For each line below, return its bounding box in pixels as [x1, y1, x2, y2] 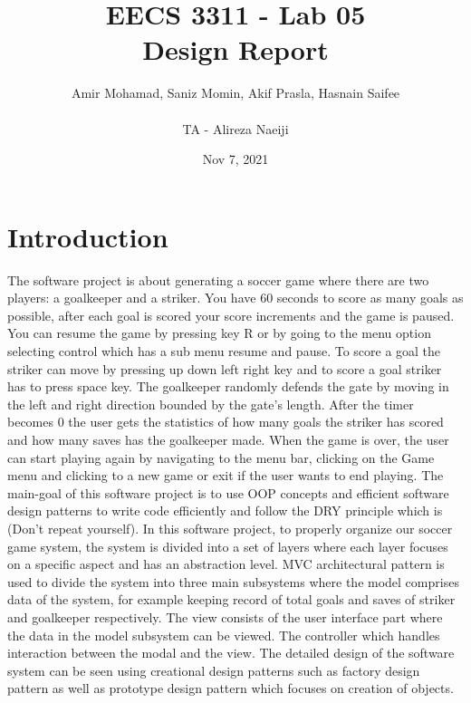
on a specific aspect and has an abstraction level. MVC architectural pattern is [7, 554, 445, 573]
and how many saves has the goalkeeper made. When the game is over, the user [7, 429, 449, 448]
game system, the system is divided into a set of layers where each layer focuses [7, 536, 448, 555]
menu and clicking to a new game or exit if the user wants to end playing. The [7, 466, 444, 485]
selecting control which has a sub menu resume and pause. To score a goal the [7, 342, 441, 360]
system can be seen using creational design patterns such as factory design [7, 660, 420, 679]
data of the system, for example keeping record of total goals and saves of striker [7, 590, 456, 609]
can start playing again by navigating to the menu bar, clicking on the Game [7, 448, 435, 467]
